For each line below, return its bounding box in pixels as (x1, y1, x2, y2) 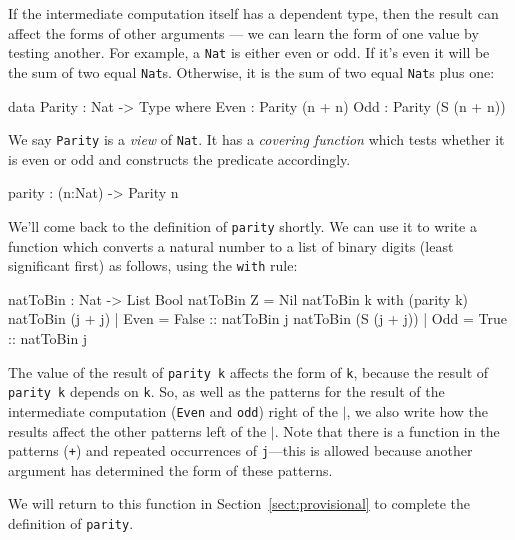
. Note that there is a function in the (274, 420, 500, 441)
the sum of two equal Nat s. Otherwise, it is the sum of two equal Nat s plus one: (8, 61, 495, 82)
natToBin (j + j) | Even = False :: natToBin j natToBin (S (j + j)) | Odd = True (8, 308, 507, 329)
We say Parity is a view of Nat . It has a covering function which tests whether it (8, 129, 505, 150)
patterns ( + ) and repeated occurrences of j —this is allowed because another (8, 440, 473, 461)
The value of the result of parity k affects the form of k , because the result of (8, 361, 489, 382)
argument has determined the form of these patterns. (8, 459, 333, 480)
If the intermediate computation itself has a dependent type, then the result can (8, 3, 499, 23)
